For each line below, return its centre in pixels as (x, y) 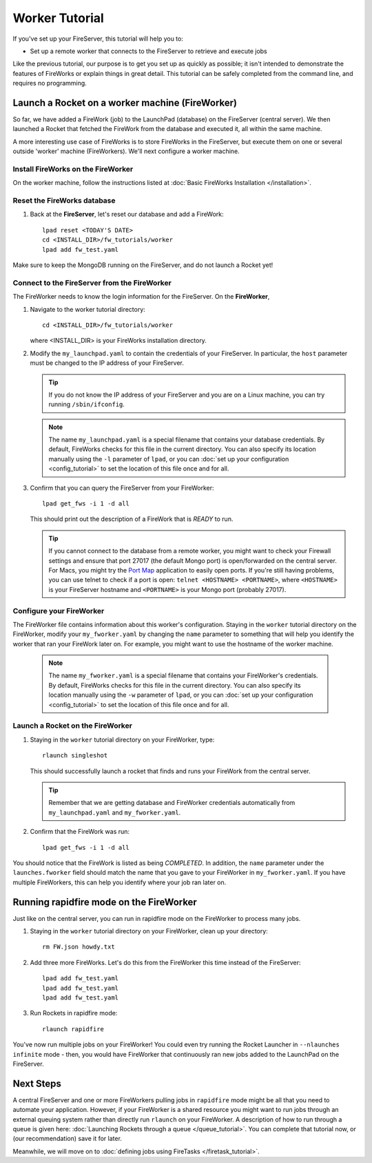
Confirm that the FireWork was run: (80, 832)
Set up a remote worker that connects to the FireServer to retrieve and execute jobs (149, 51)
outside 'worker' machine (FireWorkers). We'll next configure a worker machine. (126, 151)
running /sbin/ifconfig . (87, 404)
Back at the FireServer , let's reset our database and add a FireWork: (127, 215)
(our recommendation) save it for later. (67, 1139)
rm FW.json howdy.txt (79, 947)
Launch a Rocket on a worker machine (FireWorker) (125, 102)
